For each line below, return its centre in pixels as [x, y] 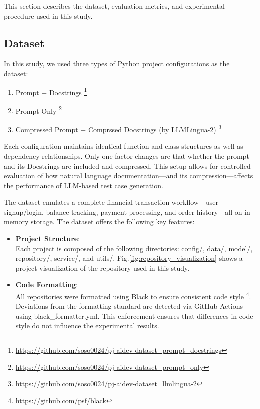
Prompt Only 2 [39, 110]
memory [16, 221]
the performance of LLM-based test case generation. [84, 185]
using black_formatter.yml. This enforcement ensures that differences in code [134, 315]
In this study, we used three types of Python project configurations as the [117, 64]
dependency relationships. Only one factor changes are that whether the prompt [127, 156]
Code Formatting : [47, 284]
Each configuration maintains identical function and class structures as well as [124, 146]
